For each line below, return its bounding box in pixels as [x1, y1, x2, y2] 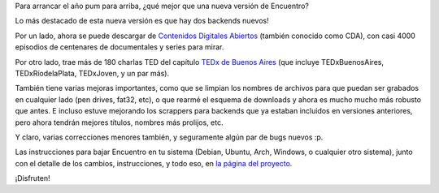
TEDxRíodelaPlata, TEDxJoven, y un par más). [15, 68, 170, 78]
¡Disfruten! [15, 174, 50, 183]
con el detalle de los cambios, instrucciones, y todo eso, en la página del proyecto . [15, 158, 293, 168]
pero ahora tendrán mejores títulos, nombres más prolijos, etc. [15, 118, 224, 127]
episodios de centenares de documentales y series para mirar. [15, 42, 224, 52]
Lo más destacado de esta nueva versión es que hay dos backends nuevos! [15, 16, 269, 26]
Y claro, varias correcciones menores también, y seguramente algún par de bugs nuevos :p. [15, 132, 324, 142]
